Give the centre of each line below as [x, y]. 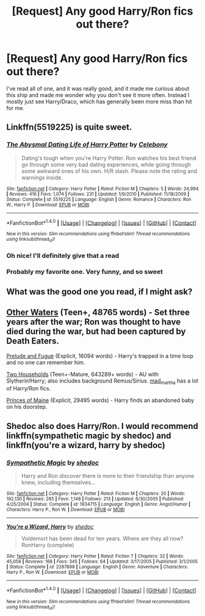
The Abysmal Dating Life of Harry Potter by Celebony [87, 145]
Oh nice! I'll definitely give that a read [63, 255]
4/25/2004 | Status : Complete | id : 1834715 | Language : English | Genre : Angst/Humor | [99, 504]
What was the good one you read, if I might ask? [99, 291]
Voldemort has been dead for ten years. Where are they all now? [102, 538]
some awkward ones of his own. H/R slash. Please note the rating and [109, 171]
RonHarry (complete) [48, 545]
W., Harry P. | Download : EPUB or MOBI [48, 205]
